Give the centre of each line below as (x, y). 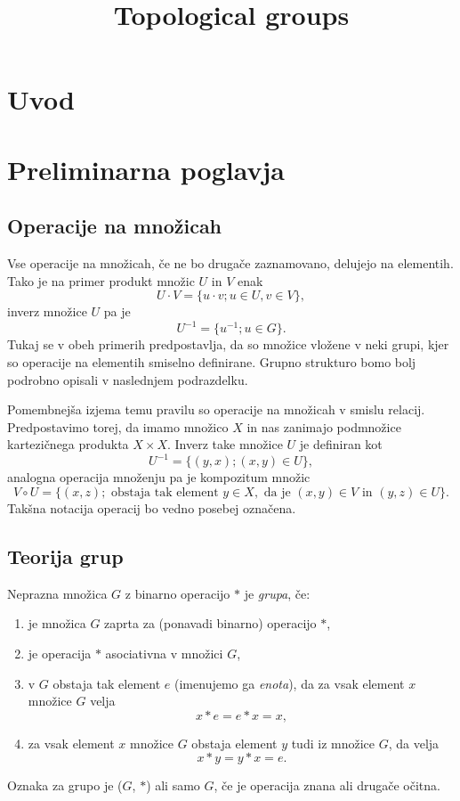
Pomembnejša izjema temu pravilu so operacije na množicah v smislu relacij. (216, 409)
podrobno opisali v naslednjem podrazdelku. (128, 379)
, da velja (414, 743)
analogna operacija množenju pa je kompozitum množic (159, 477)
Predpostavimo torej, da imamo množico (118, 426)
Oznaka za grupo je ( (65, 785)
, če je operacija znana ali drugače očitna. (327, 785)
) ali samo (173, 785)
